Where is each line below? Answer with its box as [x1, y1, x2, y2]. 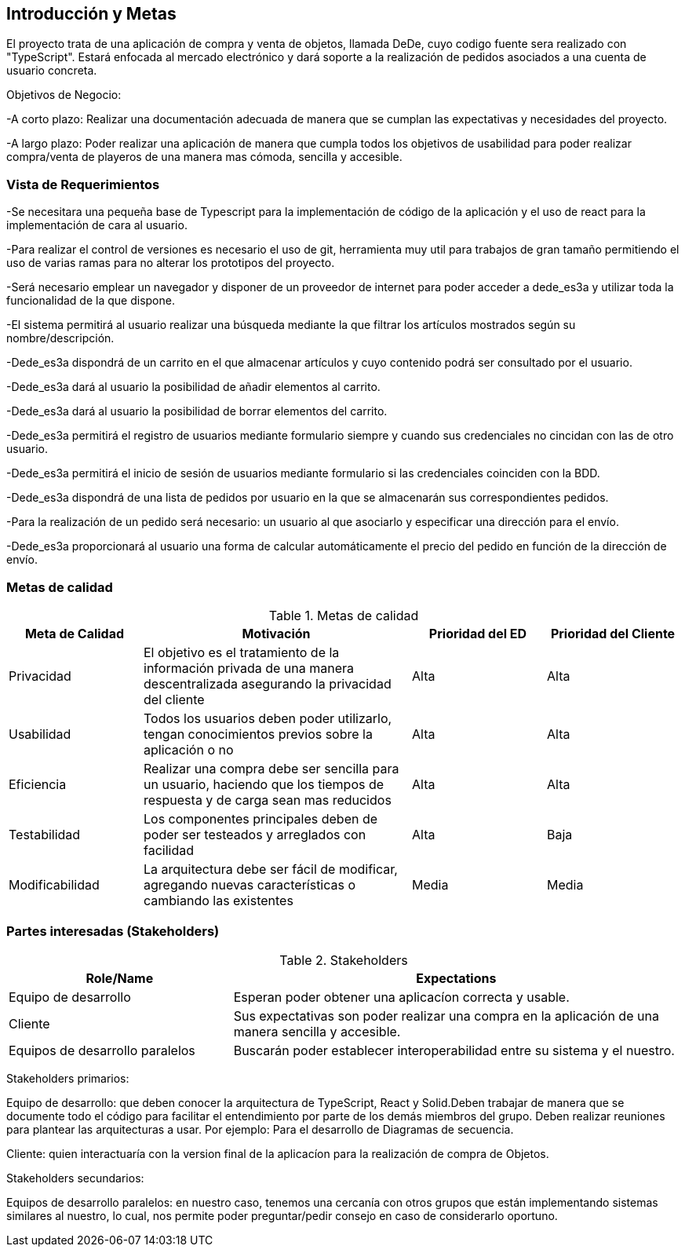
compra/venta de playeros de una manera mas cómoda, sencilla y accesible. [6, 150, 403, 164]
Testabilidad [9, 826, 81, 842]
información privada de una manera [144, 659, 355, 676]
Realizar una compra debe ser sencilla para [144, 760, 399, 776]
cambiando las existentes [144, 892, 293, 908]
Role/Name [86, 970, 154, 986]
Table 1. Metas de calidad [268, 607, 419, 623]
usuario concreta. [6, 64, 97, 78]
